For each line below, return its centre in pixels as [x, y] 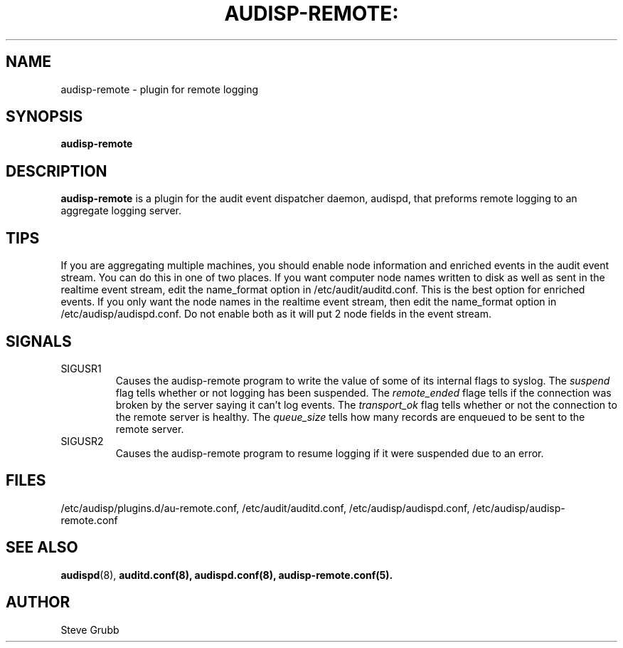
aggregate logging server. [121, 211]
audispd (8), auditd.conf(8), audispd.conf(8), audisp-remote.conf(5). [227, 575]
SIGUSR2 [82, 441]
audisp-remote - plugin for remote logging [160, 89]
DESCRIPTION [57, 171]
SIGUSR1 [81, 368]
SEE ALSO [42, 548]
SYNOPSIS [44, 117]
